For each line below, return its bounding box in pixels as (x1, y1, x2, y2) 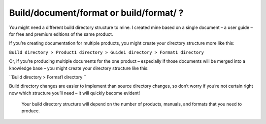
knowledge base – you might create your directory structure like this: (9, 65, 149, 71)
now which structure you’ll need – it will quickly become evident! (9, 90, 140, 96)
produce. (21, 108, 40, 114)
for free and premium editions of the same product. (9, 31, 113, 37)
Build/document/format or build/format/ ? (9, 7, 184, 18)
